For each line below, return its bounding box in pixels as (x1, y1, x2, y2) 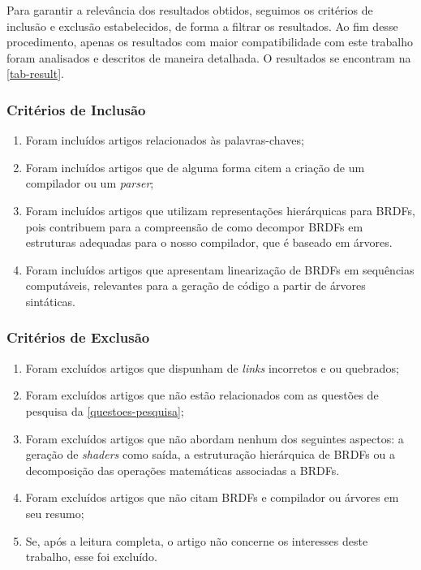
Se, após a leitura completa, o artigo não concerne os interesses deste (25, 532, 368, 549)
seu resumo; (25, 504, 84, 521)
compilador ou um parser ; (25, 175, 154, 192)
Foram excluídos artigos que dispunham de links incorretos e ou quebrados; (25, 359, 399, 376)
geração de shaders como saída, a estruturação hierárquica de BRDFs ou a (25, 446, 395, 463)
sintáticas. (25, 292, 76, 309)
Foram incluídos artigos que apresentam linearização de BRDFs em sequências (25, 261, 415, 278)
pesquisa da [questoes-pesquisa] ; (25, 402, 184, 419)
